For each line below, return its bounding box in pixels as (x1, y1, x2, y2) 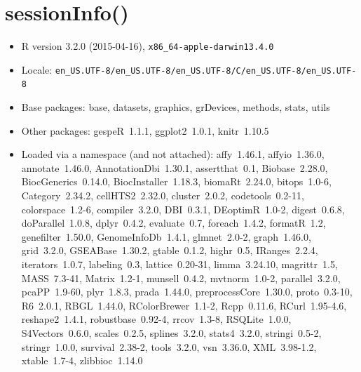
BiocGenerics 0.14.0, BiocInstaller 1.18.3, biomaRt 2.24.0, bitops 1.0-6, (21, 174, 332, 189)
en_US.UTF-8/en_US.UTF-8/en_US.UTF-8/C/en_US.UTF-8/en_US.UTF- (55, 65, 357, 76)
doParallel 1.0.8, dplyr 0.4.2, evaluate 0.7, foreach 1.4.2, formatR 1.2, (21, 215, 326, 230)
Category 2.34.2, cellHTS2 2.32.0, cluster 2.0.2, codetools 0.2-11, (21, 188, 304, 203)
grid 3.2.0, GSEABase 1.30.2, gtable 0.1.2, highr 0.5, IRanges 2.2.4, (21, 243, 318, 258)
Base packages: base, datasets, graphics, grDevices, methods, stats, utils (21, 100, 330, 114)
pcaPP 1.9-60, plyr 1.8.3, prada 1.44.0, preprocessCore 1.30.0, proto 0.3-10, (21, 284, 353, 299)
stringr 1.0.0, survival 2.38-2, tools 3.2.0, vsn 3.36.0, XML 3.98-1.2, (21, 339, 317, 354)
